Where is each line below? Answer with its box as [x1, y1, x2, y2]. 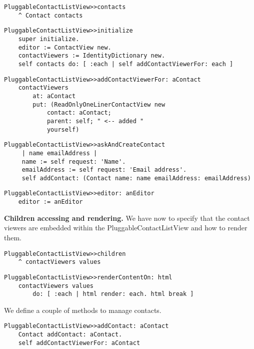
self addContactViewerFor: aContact [18, 339, 140, 346]
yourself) [46, 126, 79, 133]
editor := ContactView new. [18, 44, 111, 51]
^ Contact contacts [18, 12, 83, 19]
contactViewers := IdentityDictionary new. [18, 52, 165, 60]
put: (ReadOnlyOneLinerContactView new [32, 101, 165, 108]
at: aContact [32, 92, 76, 100]
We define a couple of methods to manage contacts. [4, 304, 161, 315]
